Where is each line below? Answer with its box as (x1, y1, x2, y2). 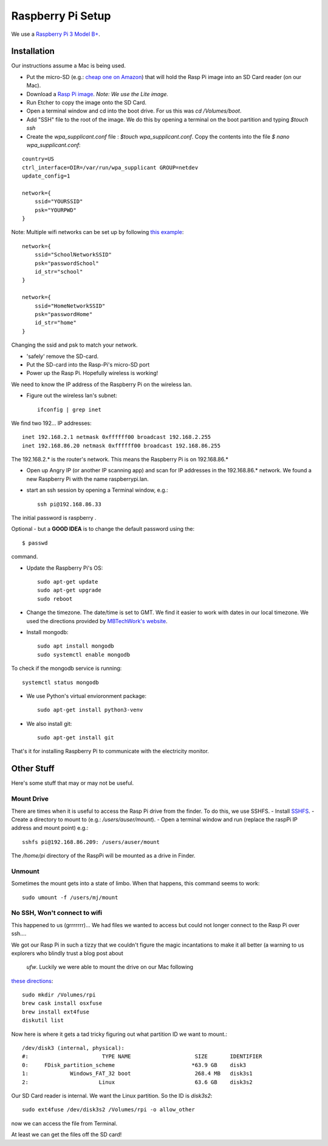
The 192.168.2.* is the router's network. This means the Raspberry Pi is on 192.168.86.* (11, 456, 229, 463)
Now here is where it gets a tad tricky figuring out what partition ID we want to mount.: (11, 1030, 228, 1038)
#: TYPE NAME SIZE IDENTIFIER (22, 1053, 262, 1060)
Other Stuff (11, 764, 55, 774)
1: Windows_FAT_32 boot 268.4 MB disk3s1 (22, 1070, 253, 1077)
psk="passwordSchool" (34, 260, 100, 267)
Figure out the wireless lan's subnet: (26, 392, 118, 399)
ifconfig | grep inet (37, 406, 101, 413)
